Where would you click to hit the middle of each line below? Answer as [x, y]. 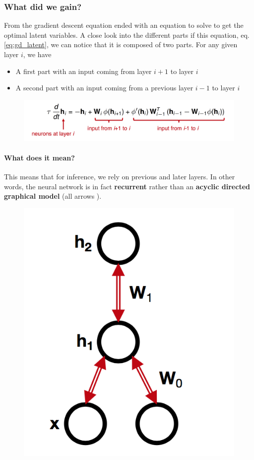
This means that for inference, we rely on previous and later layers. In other [120, 176]
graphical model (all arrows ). [53, 196]
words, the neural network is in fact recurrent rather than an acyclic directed [127, 186]
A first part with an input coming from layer [84, 71]
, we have [37, 54]
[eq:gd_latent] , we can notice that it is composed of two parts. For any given [121, 44]
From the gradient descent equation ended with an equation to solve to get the [124, 25]
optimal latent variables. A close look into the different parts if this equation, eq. [127, 35]
